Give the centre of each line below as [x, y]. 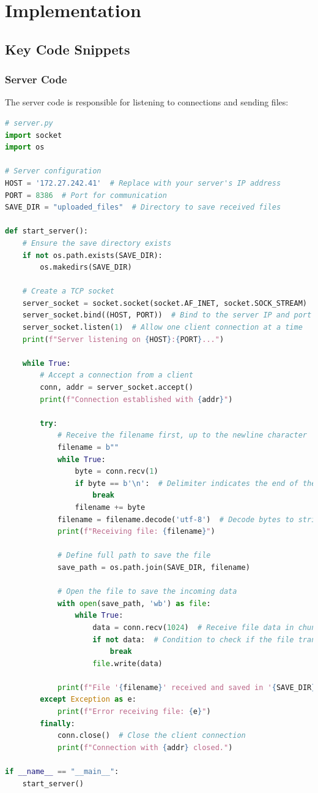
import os [25, 147]
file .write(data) [128, 663]
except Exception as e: [88, 700]
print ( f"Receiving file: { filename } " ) [136, 532]
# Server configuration [53, 171]
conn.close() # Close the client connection [151, 736]
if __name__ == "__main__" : [62, 772]
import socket [34, 135]
